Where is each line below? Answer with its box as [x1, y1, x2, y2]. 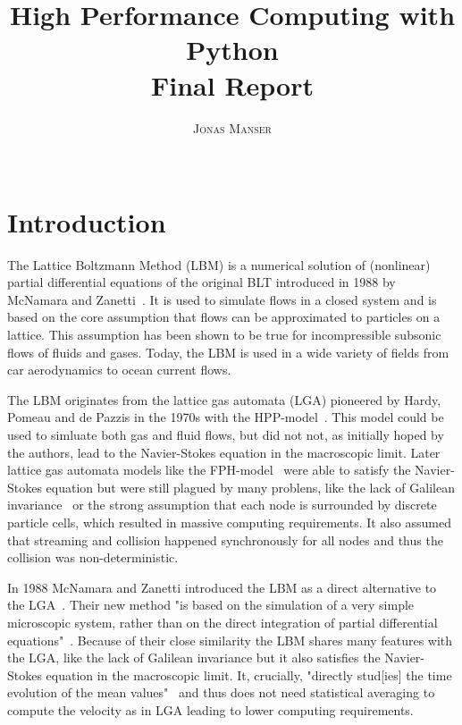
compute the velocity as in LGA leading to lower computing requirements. [7, 700, 414, 719]
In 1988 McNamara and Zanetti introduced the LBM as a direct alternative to [7, 577, 437, 596]
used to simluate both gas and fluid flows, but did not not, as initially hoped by [7, 425, 444, 443]
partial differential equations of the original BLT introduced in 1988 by [7, 273, 396, 291]
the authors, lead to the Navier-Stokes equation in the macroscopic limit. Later [7, 443, 441, 461]
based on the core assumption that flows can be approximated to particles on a [7, 308, 441, 326]
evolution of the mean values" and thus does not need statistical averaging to [7, 683, 435, 702]
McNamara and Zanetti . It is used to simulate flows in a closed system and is [7, 290, 437, 308]
